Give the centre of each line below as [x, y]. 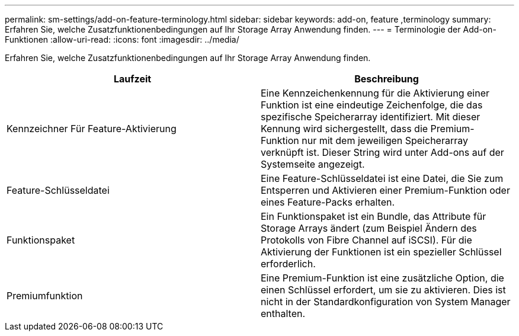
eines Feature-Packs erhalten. [328, 202]
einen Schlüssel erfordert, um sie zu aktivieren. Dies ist [383, 290]
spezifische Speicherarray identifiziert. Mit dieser [371, 117]
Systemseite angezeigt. [313, 164]
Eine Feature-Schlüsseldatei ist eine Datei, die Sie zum [382, 178]
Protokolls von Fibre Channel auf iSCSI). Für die [366, 240]
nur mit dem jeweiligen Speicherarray [385, 140]
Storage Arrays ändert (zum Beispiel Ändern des [369, 228]
